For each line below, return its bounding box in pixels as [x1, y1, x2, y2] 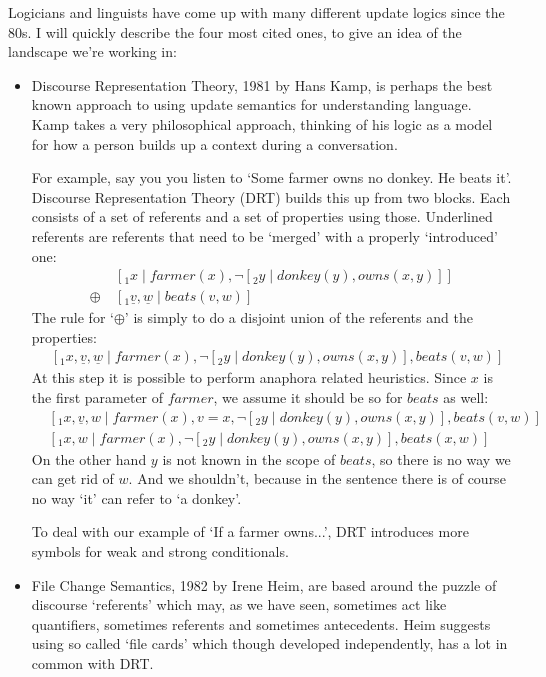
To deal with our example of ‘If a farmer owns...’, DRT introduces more [31, 521, 469, 542]
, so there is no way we [371, 448, 511, 469]
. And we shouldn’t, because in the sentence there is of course [128, 468, 506, 489]
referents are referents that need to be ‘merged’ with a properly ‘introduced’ [31, 225, 498, 246]
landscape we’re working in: [8, 41, 177, 62]
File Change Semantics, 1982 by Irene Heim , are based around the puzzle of [31, 574, 497, 595]
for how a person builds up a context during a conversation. [31, 133, 398, 154]
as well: [443, 387, 489, 407]
